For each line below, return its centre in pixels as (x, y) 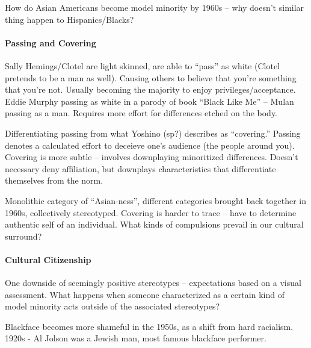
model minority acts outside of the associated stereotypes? (112, 306)
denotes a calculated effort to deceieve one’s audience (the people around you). (150, 145)
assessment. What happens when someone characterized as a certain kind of (145, 294)
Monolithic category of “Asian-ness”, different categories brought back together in (155, 200)
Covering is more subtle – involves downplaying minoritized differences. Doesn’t (152, 157)
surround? (23, 236)
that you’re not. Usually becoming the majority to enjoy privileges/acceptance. (150, 89)
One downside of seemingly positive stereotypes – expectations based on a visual (153, 283)
